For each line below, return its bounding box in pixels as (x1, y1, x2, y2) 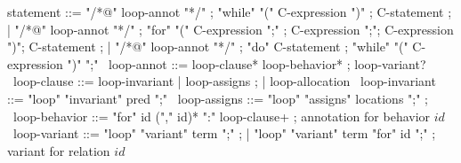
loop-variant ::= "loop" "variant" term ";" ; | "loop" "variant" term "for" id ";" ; (12, 124, 436, 143)
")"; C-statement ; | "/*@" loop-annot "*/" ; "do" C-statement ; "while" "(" (7, 37, 408, 56)
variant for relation (7, 141, 110, 159)
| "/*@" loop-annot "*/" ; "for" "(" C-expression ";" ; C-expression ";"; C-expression (7, 19, 454, 38)
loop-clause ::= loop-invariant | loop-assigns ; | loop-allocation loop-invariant (12, 72, 436, 90)
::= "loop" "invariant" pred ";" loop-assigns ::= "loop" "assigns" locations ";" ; (7, 89, 428, 107)
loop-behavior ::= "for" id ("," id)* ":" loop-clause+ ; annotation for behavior (12, 106, 431, 125)
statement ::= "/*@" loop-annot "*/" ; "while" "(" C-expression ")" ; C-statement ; (7, 3, 452, 20)
